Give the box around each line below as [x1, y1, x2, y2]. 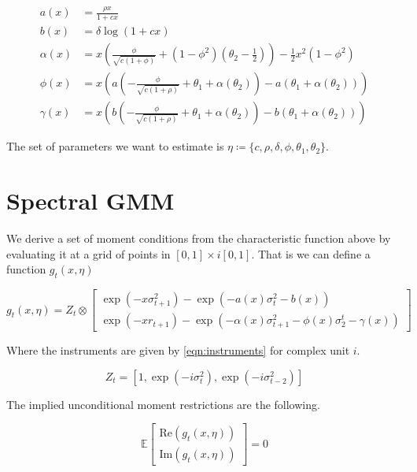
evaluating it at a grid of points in [6, 245, 171, 262]
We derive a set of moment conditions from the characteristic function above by [6, 230, 391, 247]
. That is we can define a [251, 245, 371, 262]
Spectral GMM [6, 184, 175, 217]
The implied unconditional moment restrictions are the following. [6, 396, 320, 412]
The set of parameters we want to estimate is [6, 138, 224, 154]
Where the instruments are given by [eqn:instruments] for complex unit [6, 342, 350, 359]
